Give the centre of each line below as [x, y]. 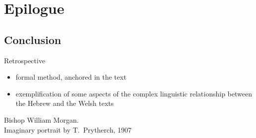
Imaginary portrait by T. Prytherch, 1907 [68, 129]
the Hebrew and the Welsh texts [65, 103]
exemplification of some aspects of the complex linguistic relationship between [134, 93]
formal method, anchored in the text [71, 77]
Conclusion [33, 39]
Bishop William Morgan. [41, 119]
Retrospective [25, 60]
